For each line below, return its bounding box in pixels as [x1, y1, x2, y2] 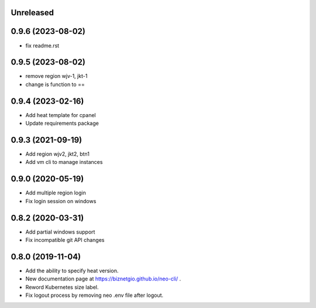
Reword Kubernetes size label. [25, 283, 99, 290]
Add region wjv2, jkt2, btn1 [25, 150, 90, 158]
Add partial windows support [25, 228, 95, 235]
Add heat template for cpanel [25, 111, 96, 118]
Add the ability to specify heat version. [25, 267, 119, 274]
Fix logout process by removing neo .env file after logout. [25, 292, 164, 299]
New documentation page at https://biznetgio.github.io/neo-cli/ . [25, 275, 181, 282]
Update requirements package [25, 120, 99, 127]
